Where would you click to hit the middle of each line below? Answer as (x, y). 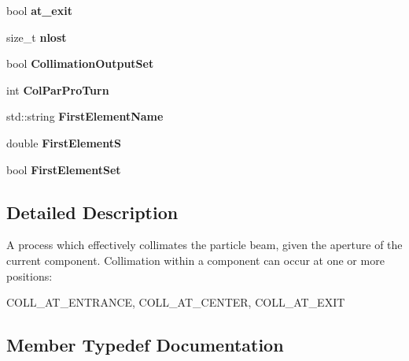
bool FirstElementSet (64, 169)
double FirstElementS (64, 142)
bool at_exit (39, 10)
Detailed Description (92, 212)
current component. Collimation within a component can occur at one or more (195, 260)
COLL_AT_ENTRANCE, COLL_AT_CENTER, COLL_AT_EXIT (176, 302)
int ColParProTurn (58, 89)
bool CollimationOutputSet (80, 63)
